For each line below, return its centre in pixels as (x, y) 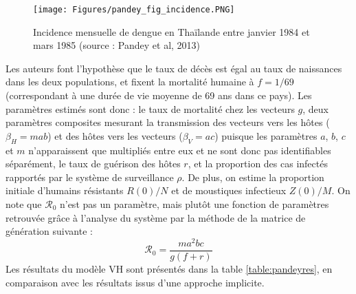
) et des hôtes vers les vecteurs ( (115, 135)
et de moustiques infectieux (229, 190)
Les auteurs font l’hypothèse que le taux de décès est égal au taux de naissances (174, 68)
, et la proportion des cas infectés (258, 164)
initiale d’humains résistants (65, 190)
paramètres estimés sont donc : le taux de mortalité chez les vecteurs (150, 108)
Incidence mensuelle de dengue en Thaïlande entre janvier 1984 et (171, 31)
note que (24, 203)
